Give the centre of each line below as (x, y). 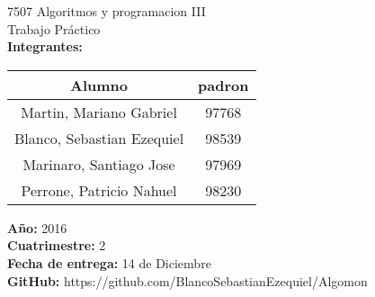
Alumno (99, 85)
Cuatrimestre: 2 (57, 245)
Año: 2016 (37, 227)
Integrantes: (45, 46)
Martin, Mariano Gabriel (99, 112)
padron (223, 85)
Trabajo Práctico (54, 28)
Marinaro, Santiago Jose (99, 164)
